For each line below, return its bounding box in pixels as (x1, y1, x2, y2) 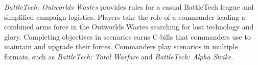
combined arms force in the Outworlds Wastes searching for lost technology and (4, 21, 254, 32)
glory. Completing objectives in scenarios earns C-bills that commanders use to (4, 31, 251, 42)
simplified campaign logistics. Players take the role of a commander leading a (4, 11, 245, 22)
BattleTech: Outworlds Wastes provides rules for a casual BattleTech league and (4, 2, 254, 12)
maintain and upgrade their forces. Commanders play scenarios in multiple (4, 41, 238, 52)
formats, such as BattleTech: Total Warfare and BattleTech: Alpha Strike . (4, 51, 233, 61)
